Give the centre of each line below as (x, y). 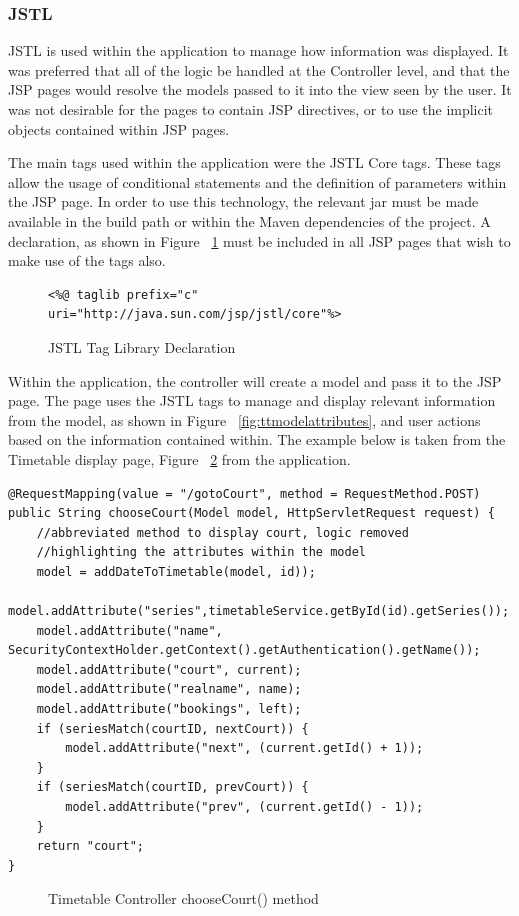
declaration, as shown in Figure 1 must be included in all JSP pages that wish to (259, 240)
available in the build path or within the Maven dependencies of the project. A (249, 220)
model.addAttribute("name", (129, 630)
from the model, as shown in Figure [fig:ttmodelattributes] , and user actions (244, 419)
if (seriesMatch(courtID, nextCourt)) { (172, 728)
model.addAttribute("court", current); (169, 669)
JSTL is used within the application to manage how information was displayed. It (258, 50)
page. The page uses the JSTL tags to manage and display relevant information (252, 400)
